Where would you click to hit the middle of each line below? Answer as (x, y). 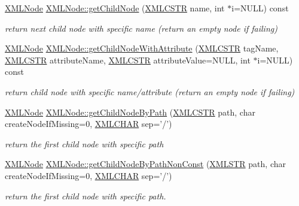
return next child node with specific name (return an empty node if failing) (141, 28)
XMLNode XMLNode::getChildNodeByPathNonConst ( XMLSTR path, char (145, 164)
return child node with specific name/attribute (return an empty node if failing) (150, 91)
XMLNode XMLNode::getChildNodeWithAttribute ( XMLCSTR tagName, (142, 48)
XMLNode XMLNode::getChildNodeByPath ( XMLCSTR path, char (130, 112)
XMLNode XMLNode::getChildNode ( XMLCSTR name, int (115, 8)
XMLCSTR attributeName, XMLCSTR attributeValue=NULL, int (128, 60)
